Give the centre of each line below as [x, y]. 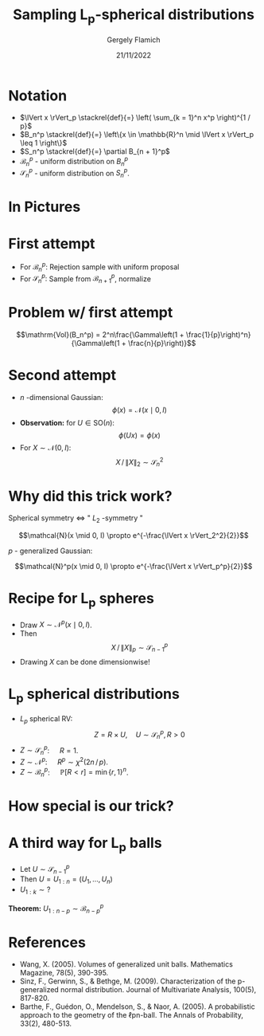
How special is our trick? [91, 806]
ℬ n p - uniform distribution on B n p [74, 162]
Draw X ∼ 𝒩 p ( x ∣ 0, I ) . [56, 624]
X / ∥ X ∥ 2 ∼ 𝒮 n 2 [139, 462]
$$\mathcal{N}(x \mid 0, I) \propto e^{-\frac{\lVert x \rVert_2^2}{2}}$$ [134, 536]
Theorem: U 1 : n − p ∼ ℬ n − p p [56, 908]
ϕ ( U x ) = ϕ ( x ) [139, 435]
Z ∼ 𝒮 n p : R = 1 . [49, 750]
